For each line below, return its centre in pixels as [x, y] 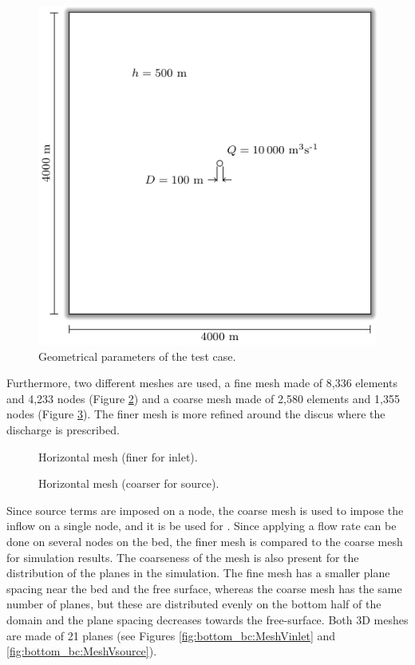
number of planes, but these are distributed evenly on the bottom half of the [194, 604]
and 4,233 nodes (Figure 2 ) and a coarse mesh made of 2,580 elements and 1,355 [203, 398]
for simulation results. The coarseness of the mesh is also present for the [183, 557]
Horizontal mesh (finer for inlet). [118, 456]
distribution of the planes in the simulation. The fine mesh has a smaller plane [198, 573]
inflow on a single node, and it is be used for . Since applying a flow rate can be [202, 526]
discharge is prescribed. [63, 429]
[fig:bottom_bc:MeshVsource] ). [82, 651]
